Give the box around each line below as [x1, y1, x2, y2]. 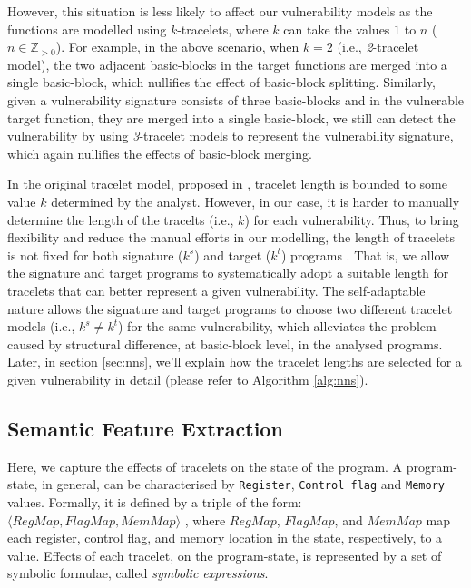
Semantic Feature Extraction [7, 414, 283, 442]
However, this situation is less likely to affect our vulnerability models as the [7, 2, 433, 20]
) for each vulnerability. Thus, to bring [244, 210, 459, 229]
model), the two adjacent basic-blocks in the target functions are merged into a [7, 54, 447, 73]
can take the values [283, 19, 390, 38]
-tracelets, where [177, 19, 269, 38]
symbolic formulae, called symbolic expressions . [7, 563, 269, 583]
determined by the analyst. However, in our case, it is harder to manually [51, 191, 460, 211]
